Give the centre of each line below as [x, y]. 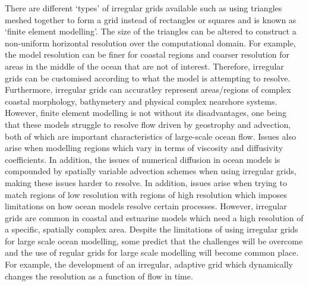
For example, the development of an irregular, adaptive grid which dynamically [149, 264]
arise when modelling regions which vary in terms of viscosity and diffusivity [144, 148]
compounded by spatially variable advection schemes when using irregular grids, [151, 171]
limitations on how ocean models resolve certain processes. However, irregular [146, 206]
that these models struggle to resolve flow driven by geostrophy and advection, [148, 124]
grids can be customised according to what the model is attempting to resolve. [148, 78]
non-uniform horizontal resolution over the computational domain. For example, [150, 43]
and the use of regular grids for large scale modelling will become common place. [152, 252]
